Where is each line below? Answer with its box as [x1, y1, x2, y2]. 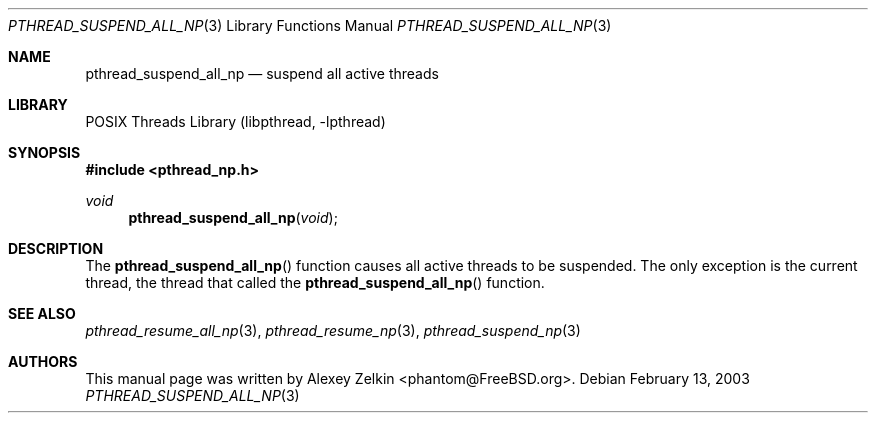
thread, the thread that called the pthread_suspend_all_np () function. [85, 274, 545, 291]
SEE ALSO [8, 305, 76, 322]
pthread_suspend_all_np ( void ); [128, 209, 338, 226]
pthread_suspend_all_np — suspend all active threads [85, 65, 439, 82]
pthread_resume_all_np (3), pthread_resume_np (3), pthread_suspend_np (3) [85, 322, 581, 339]
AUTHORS [8, 353, 78, 370]
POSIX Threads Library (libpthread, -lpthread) [85, 113, 386, 130]
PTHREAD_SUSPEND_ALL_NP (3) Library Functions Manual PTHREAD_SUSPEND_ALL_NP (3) [8, 17, 612, 34]
